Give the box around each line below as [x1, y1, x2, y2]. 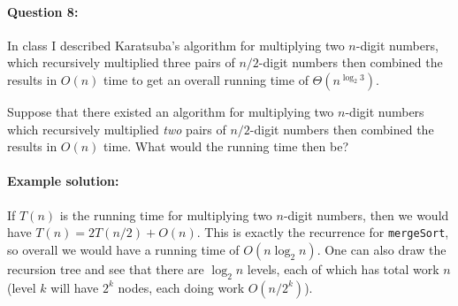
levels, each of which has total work [247, 259, 439, 278]
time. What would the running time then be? [103, 137, 349, 156]
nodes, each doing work [118, 278, 245, 296]
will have [50, 278, 99, 296]
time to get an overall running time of [103, 70, 309, 88]
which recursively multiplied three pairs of [7, 53, 235, 72]
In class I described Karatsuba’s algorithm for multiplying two [7, 35, 345, 54]
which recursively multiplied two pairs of [7, 119, 226, 138]
